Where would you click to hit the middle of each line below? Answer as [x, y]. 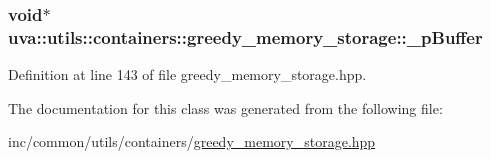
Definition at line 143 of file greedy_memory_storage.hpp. [187, 74]
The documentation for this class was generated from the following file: [225, 107]
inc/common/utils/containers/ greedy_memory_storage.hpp [192, 141]
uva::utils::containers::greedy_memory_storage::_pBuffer [245, 36]
